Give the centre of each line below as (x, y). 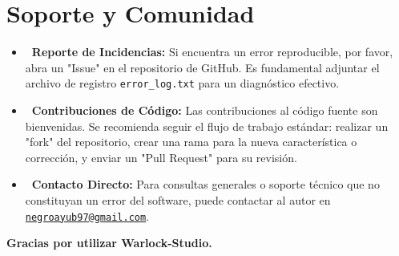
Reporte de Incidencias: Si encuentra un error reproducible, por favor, (212, 52)
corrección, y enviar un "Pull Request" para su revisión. (161, 157)
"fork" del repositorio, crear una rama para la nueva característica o (191, 142)
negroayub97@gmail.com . (87, 215)
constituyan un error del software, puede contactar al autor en (178, 199)
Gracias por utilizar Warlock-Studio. (109, 243)
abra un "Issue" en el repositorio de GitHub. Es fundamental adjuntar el (202, 67)
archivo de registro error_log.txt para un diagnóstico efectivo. (182, 83)
